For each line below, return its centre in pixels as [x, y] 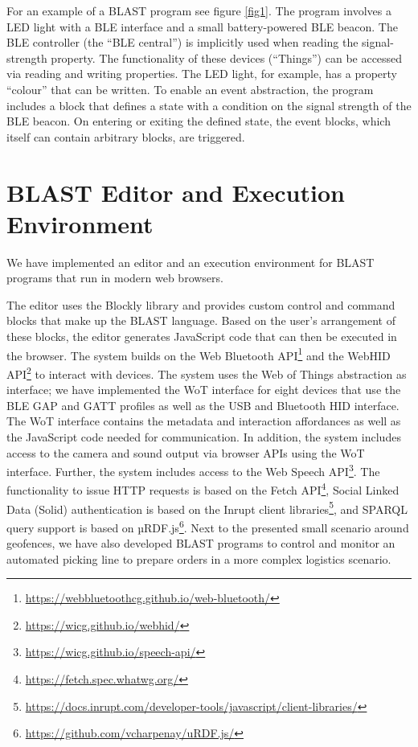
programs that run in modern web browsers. [115, 278]
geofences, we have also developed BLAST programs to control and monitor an [201, 543]
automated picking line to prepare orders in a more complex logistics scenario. [199, 558]
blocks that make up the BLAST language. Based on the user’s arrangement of [201, 320]
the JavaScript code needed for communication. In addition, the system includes [204, 436]
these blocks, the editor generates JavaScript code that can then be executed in [202, 337]
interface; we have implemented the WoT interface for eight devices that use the [204, 390]
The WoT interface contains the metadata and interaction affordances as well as [204, 421]
